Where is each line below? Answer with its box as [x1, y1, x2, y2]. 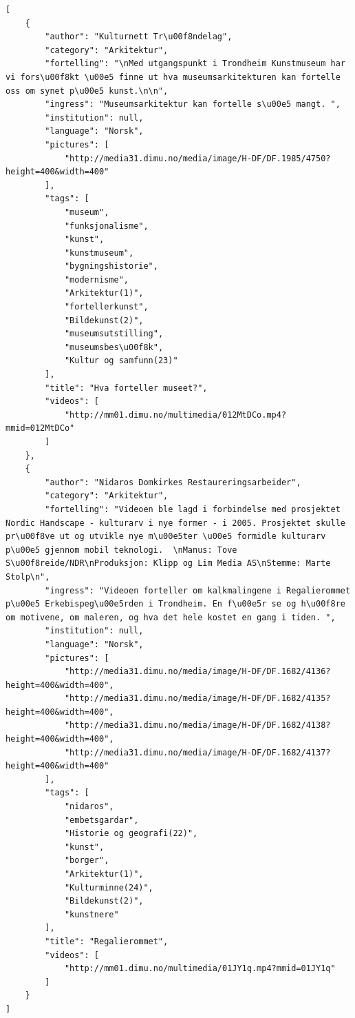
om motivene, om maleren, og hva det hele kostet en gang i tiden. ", [6, 612, 336, 622]
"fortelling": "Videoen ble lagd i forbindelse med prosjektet [45, 504, 341, 514]
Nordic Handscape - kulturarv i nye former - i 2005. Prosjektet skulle [6, 518, 345, 528]
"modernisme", [64, 274, 129, 285]
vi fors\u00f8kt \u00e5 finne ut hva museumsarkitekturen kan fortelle [6, 72, 341, 82]
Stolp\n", [6, 571, 50, 582]
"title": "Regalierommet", [45, 936, 169, 946]
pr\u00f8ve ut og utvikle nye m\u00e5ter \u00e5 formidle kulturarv [6, 531, 326, 542]
